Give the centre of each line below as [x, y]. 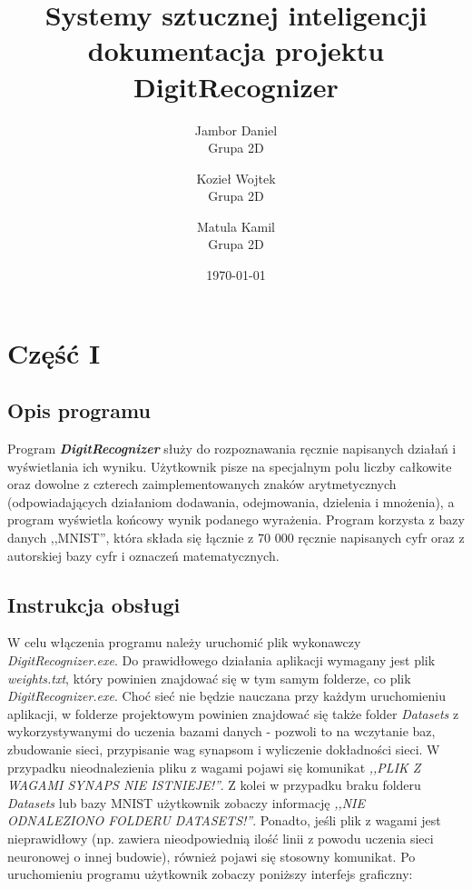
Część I [54, 352]
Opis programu [79, 410]
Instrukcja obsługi [94, 604]
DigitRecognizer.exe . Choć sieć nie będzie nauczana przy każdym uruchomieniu [226, 696]
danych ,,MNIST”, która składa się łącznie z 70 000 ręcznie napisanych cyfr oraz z [236, 538]
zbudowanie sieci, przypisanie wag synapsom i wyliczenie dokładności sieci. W [224, 749]
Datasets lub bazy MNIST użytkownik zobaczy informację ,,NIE [187, 802]
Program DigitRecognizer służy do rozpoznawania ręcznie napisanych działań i [232, 449]
